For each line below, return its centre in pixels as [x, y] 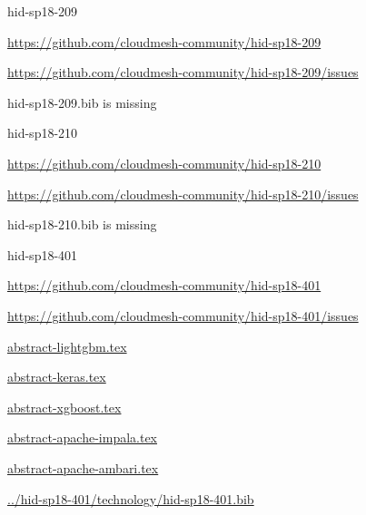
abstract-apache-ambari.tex [83, 467]
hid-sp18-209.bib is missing [82, 102]
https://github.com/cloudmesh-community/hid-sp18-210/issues [183, 194]
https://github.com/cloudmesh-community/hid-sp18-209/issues [183, 72]
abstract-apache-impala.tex [83, 437]
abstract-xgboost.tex [64, 407]
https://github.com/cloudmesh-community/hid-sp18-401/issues [183, 315]
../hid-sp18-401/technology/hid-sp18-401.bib [131, 498]
